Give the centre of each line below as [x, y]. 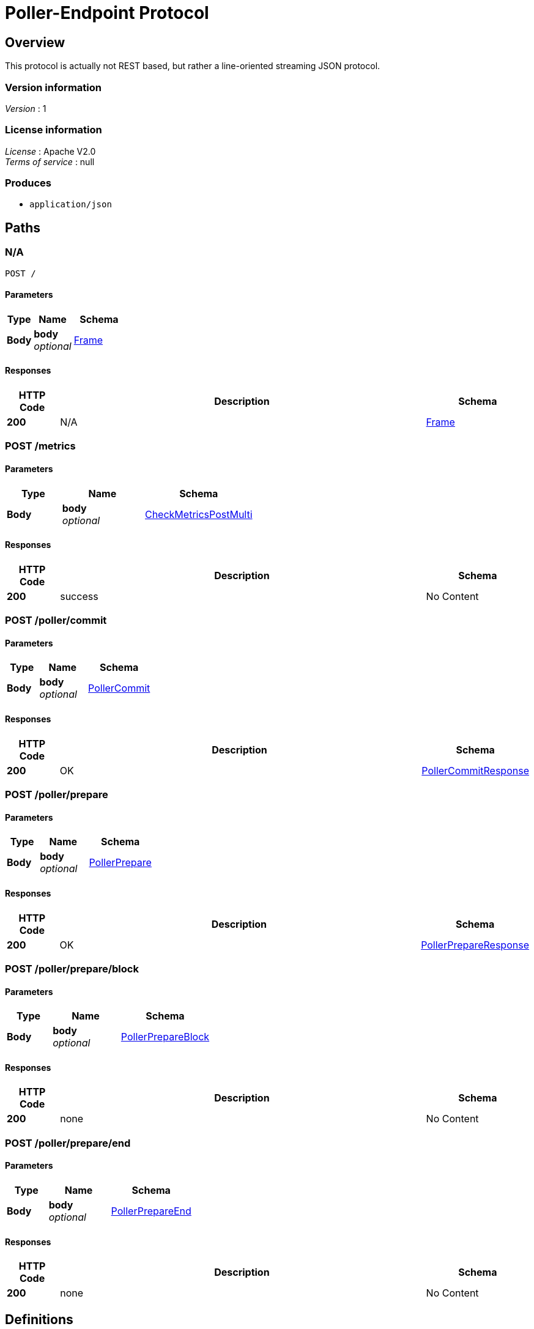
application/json [71, 205]
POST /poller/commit [56, 620]
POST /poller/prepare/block [72, 968]
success [79, 596]
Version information [53, 87]
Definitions [39, 1319]
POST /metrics [40, 446]
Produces [28, 183]
